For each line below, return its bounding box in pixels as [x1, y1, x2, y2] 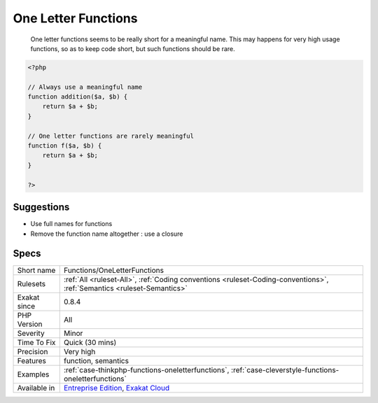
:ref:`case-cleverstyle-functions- [231, 365, 339, 375]
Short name [17, 266, 56, 276]
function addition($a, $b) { [27, 93, 128, 101]
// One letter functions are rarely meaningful [27, 132, 194, 140]
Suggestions [13, 201, 70, 213]
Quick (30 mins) [63, 338, 117, 348]
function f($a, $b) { [27, 142, 102, 150]
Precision [17, 347, 48, 357]
